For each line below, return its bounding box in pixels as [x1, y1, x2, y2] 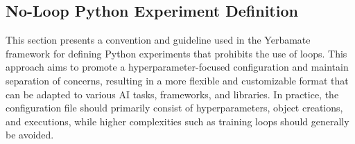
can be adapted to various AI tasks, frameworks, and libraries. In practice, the [6, 87, 339, 101]
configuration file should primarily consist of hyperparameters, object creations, [6, 100, 343, 115]
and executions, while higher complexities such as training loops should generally [6, 114, 349, 128]
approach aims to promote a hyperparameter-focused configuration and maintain [6, 60, 349, 74]
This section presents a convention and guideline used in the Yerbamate [6, 33, 311, 47]
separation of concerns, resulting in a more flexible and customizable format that [6, 73, 349, 87]
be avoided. [6, 127, 54, 142]
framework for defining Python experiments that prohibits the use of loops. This [6, 46, 347, 60]
